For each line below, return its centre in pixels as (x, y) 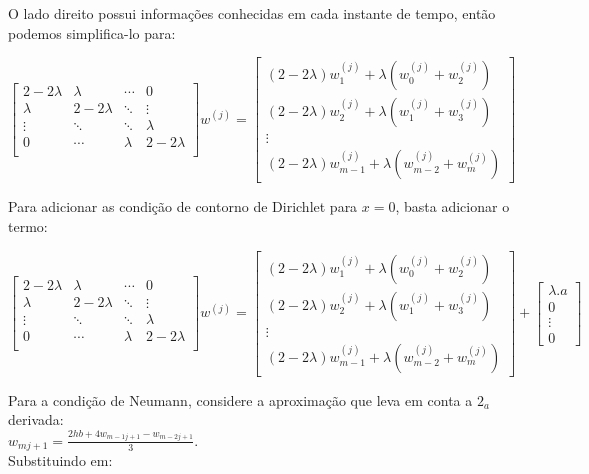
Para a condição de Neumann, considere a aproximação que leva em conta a (240, 399)
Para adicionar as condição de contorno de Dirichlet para (183, 206)
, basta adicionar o (452, 206)
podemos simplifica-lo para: (92, 32)
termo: (28, 225)
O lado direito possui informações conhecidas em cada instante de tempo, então (252, 13)
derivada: (36, 419)
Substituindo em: (60, 460)
